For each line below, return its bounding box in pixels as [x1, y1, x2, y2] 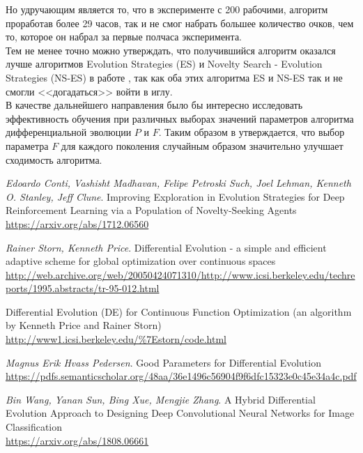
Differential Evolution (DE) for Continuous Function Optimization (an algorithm [6, 304, 352, 318]
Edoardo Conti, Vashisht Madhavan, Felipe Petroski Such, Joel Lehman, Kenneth [6, 176, 351, 190]
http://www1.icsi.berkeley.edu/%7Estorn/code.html [6, 332, 227, 346]
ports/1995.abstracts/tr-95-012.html [6, 281, 160, 295]
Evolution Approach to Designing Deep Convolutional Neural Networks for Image [6, 406, 355, 420]
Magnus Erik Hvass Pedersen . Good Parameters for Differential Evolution [6, 355, 321, 369]
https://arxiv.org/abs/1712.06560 [6, 216, 149, 231]
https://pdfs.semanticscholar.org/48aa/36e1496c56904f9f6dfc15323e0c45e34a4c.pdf [6, 369, 357, 383]
